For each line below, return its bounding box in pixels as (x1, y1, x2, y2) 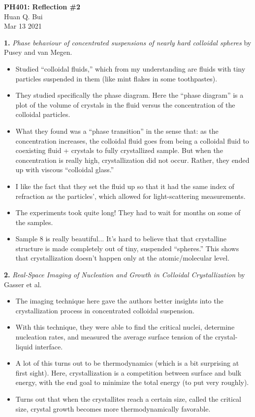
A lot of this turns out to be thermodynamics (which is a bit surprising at (15, 358, 239, 368)
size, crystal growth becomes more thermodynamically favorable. (15, 403, 211, 414)
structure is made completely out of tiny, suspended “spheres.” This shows (15, 243, 239, 253)
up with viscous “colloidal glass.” (15, 164, 114, 175)
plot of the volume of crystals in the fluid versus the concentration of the (15, 99, 235, 110)
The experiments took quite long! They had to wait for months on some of (15, 207, 241, 218)
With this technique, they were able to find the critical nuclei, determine (15, 322, 235, 332)
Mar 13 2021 (4, 21, 42, 31)
